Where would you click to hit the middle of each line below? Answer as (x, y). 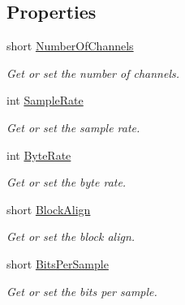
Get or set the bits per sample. (82, 291)
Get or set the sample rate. (73, 127)
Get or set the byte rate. (67, 182)
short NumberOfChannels (70, 46)
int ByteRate (39, 155)
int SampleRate (45, 100)
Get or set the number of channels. (93, 73)
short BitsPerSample (58, 263)
